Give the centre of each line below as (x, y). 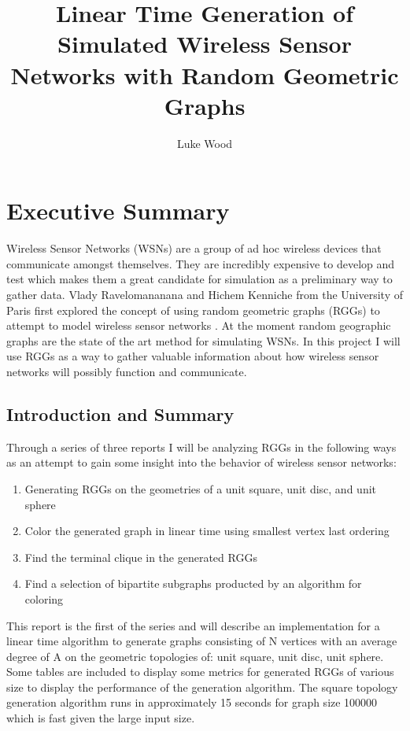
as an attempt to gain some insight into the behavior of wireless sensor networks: (201, 462)
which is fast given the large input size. (101, 718)
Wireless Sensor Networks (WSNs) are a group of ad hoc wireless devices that (194, 248)
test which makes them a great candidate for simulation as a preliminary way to (199, 279)
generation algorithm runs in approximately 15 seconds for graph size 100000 (192, 702)
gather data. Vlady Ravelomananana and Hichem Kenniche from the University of (205, 294)
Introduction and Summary (120, 413)
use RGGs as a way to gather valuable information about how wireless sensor (193, 356)
